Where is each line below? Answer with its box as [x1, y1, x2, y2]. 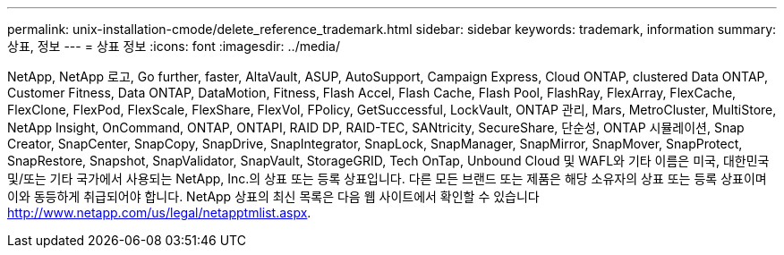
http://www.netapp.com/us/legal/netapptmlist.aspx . [7, 205, 311, 220]
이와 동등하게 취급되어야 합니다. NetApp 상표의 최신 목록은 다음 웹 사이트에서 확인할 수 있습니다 [7, 189, 540, 204]
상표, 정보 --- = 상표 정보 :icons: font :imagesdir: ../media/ [7, 38, 340, 54]
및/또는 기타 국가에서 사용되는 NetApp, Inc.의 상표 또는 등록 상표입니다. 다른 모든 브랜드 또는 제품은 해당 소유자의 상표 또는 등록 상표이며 [7, 171, 767, 186]
